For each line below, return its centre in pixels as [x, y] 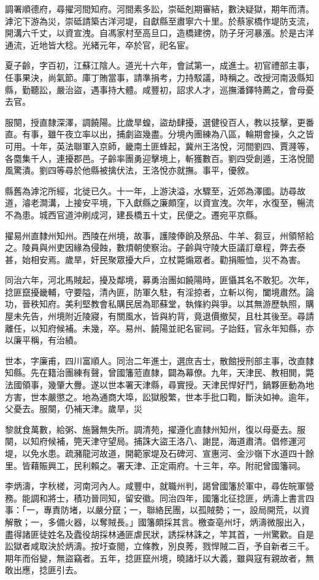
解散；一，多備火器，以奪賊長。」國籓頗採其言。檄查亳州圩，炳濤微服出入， [157, 521]
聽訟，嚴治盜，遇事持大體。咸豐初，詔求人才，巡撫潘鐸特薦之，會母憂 [172, 89]
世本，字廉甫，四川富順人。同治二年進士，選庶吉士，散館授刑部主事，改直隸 [159, 360]
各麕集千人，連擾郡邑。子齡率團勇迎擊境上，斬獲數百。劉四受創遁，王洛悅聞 [159, 158]
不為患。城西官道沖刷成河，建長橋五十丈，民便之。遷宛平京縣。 [134, 214]
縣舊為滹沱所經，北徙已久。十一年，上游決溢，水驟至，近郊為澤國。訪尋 [151, 190]
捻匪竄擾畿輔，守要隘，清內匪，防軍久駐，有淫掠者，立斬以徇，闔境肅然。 [155, 292]
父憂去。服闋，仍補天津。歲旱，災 [74, 409]
